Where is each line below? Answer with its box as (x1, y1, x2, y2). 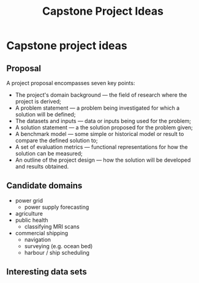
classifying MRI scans (24, 222, 80, 230)
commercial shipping (15, 229, 69, 236)
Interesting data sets (6, 266, 87, 277)
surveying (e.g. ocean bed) (24, 242, 93, 249)
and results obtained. (15, 163, 69, 170)
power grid (15, 197, 43, 204)
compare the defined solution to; (15, 137, 98, 144)
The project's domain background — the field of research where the (15, 91, 187, 99)
